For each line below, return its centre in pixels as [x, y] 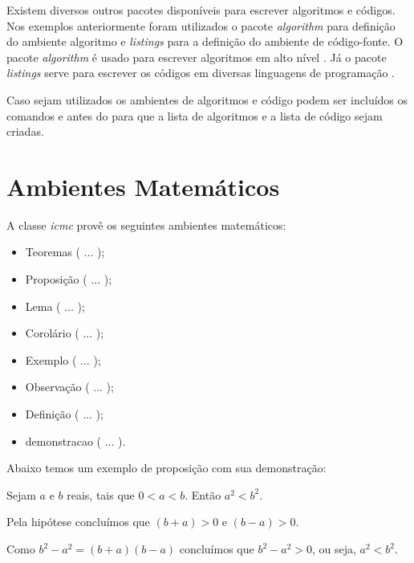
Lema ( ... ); [55, 306]
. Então [203, 494]
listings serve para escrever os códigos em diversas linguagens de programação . [201, 73]
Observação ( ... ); [69, 387]
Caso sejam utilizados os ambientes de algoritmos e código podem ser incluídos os [207, 99]
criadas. [25, 131]
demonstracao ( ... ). [75, 441]
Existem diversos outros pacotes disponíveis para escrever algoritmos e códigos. [201, 10]
